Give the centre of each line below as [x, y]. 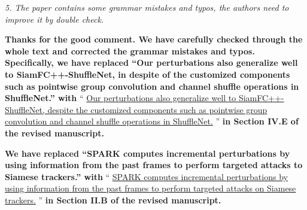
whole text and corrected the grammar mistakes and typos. [130, 51]
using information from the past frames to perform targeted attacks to [154, 165]
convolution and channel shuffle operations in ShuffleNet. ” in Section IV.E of [152, 121]
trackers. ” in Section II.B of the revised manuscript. [113, 200]
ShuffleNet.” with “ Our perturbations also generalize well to [121, 98]
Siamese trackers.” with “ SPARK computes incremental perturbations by [146, 176]
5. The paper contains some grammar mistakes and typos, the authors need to [147, 7]
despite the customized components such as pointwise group [157, 109]
